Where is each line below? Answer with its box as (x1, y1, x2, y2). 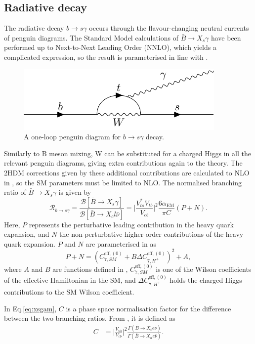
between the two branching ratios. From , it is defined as (4, 313, 175, 323)
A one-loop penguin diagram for (24, 131, 121, 142)
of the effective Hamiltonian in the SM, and (4, 274, 136, 285)
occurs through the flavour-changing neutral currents (89, 23, 249, 33)
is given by (58, 187, 91, 197)
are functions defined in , (52, 263, 128, 274)
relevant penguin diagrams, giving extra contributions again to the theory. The (4, 158, 243, 168)
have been (211, 32, 241, 43)
